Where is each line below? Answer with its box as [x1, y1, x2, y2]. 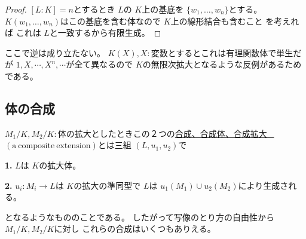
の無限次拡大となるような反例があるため [142, 58, 302, 71]
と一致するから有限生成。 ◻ [49, 26, 161, 39]
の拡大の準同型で [74, 179, 141, 191]
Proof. [5, 3, 27, 15]
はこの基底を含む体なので [60, 14, 161, 27]
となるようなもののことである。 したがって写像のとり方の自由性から [5, 210, 274, 223]
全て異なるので [74, 58, 133, 71]
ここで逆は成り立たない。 [5, 46, 105, 59]
